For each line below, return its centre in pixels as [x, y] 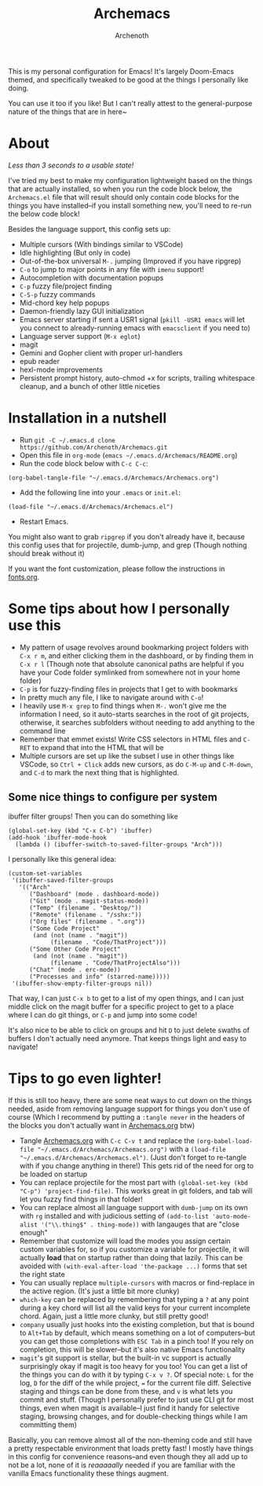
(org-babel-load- [224, 1141]
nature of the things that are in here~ [68, 112]
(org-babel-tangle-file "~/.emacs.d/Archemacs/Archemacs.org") [114, 478]
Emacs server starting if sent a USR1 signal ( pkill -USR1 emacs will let [132, 319]
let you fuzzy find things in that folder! [81, 1199]
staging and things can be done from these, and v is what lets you [126, 1391]
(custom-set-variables [45, 874]
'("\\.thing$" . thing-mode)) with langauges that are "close [140, 1224]
